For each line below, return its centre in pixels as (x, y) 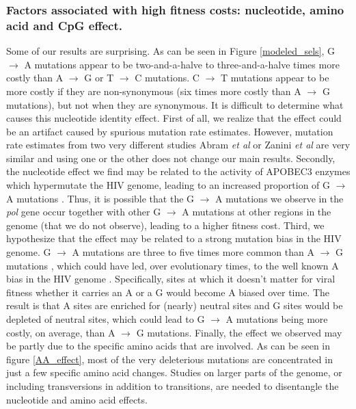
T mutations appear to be (275, 78)
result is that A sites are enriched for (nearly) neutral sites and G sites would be (175, 305)
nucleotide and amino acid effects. (77, 399)
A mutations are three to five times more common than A (193, 252)
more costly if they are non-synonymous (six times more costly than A (154, 91)
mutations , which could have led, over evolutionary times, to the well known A (173, 265)
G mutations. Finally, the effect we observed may (239, 332)
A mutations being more (277, 319)
